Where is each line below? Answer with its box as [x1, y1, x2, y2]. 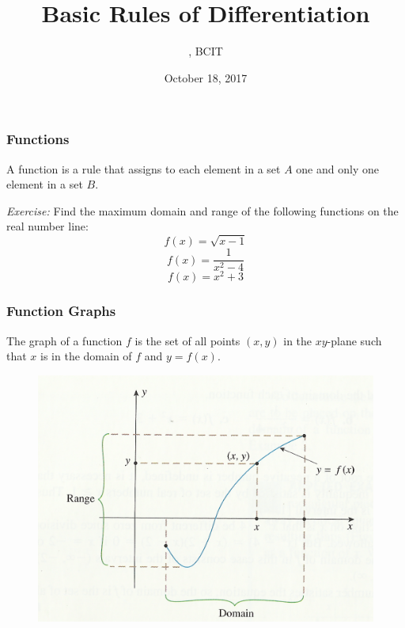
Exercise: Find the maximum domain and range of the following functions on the [6, 202, 399, 219]
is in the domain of [40, 348, 132, 364]
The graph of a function [6, 332, 123, 348]
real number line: [6, 218, 89, 234]
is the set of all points [134, 332, 240, 348]
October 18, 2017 [164, 69, 248, 86]
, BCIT [188, 43, 223, 59]
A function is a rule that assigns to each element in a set [6, 160, 281, 177]
